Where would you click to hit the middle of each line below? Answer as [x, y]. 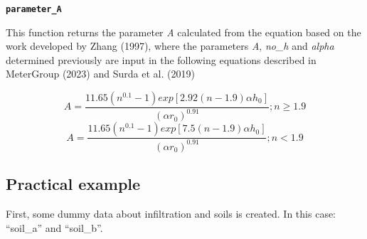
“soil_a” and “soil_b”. [54, 227]
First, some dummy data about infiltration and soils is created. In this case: [171, 213]
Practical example [73, 184]
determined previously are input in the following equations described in [161, 59]
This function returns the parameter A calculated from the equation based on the [183, 32]
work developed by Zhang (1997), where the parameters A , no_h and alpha [170, 46]
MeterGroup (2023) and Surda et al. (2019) [100, 74]
